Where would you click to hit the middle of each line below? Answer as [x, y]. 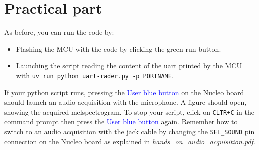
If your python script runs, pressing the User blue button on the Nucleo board [124, 92]
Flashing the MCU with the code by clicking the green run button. [118, 49]
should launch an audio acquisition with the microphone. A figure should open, [125, 102]
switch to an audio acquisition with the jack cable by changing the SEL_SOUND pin [129, 131]
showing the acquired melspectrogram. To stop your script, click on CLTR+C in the [129, 112]
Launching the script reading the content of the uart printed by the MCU [129, 66]
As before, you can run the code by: [59, 32]
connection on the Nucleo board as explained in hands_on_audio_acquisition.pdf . [130, 141]
